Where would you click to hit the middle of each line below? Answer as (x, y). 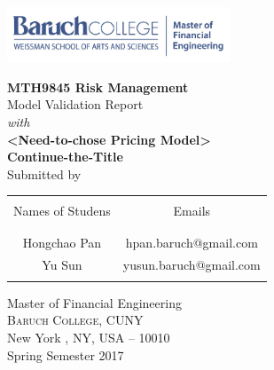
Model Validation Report (75, 104)
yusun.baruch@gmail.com (192, 264)
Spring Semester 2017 (66, 354)
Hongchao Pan (62, 242)
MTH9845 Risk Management (98, 87)
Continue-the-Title (65, 157)
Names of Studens (62, 211)
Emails (192, 211)
